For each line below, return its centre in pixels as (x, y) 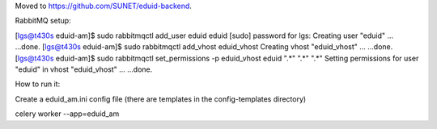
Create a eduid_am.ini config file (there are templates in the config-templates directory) (161, 99)
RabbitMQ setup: (43, 21)
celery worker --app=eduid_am (67, 114)
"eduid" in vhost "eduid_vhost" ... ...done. (84, 69)
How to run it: (38, 84)
